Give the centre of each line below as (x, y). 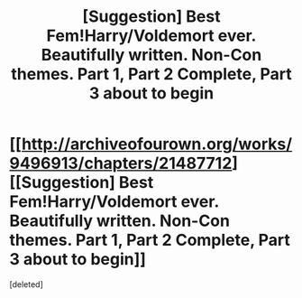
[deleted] (26, 284)
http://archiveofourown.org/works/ (157, 144)
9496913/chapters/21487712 (121, 163)
